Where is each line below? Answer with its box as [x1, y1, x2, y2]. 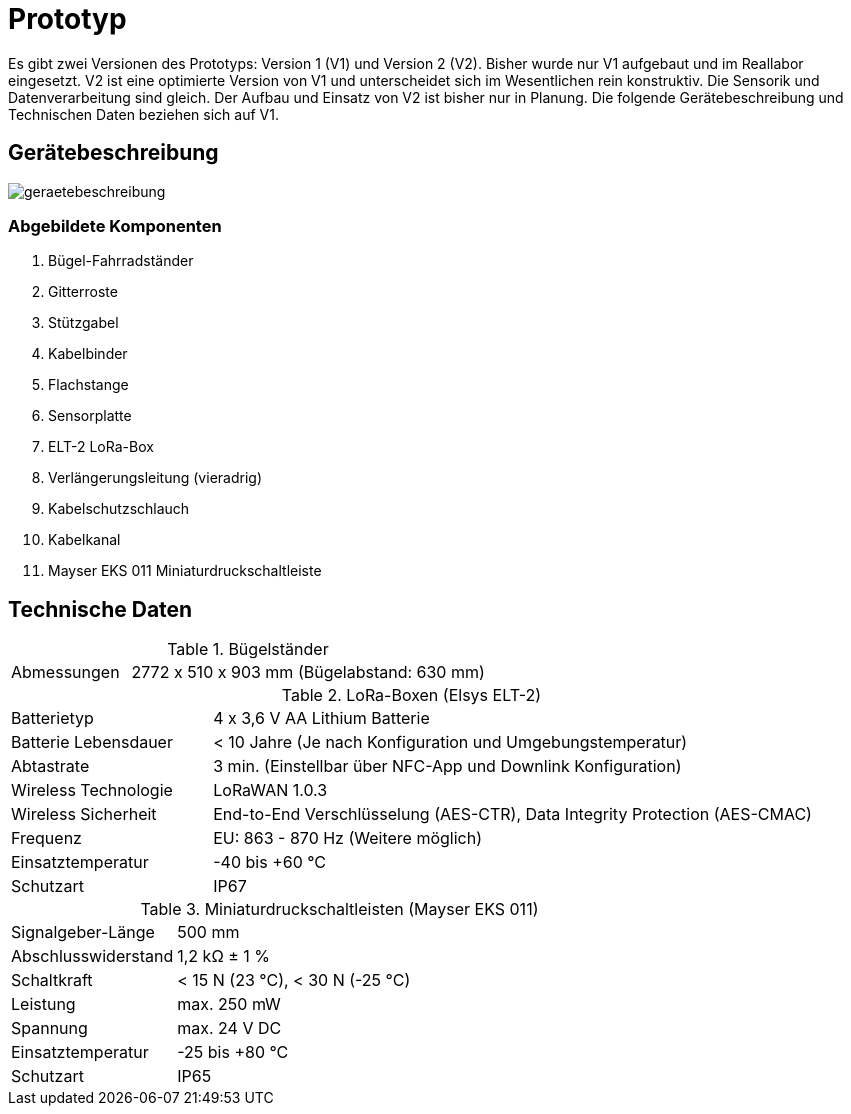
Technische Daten [8, 596, 193, 622]
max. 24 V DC [177, 1018, 282, 1039]
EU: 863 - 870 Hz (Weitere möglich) [213, 828, 483, 849]
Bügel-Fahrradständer [48, 252, 194, 270]
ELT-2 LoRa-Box [48, 438, 154, 456]
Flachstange [48, 376, 129, 394]
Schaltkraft [11, 970, 93, 991]
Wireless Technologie [11, 780, 173, 801]
